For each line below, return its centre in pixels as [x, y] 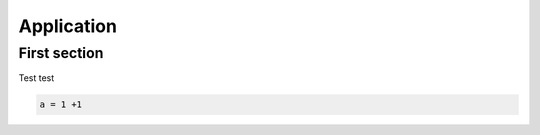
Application [67, 26]
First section [61, 53]
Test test [36, 78]
